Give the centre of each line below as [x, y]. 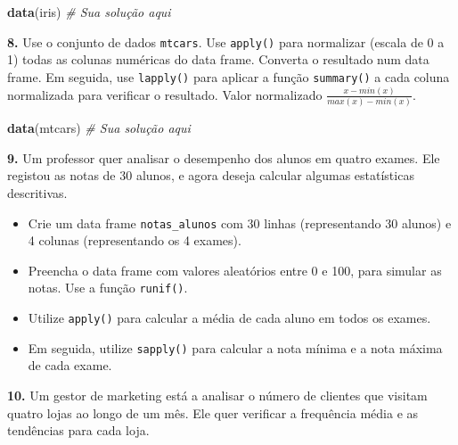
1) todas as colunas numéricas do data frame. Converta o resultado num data [218, 59]
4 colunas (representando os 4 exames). [135, 240]
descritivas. [37, 193]
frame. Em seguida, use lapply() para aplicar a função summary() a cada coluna [229, 76]
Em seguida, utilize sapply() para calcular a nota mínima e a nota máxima [235, 347]
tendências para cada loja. [78, 430]
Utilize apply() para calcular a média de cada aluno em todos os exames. [229, 318]
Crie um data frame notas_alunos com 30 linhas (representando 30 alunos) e [240, 222]
